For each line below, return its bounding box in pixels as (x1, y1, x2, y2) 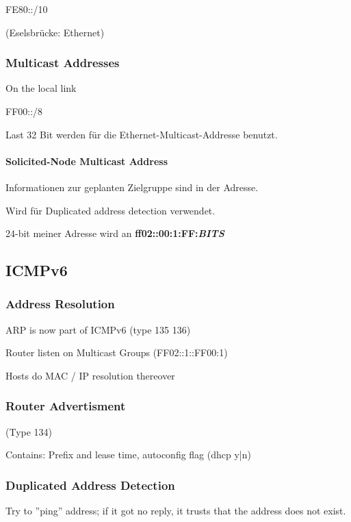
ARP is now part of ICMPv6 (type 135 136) (5, 322, 191, 336)
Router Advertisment (5, 397, 126, 414)
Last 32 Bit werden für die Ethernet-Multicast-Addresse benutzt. (5, 127, 278, 141)
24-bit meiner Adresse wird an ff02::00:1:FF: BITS (5, 226, 224, 240)
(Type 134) (5, 424, 53, 438)
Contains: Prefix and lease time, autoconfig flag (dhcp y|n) (5, 447, 251, 462)
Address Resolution (5, 295, 115, 312)
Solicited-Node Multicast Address (5, 153, 168, 168)
